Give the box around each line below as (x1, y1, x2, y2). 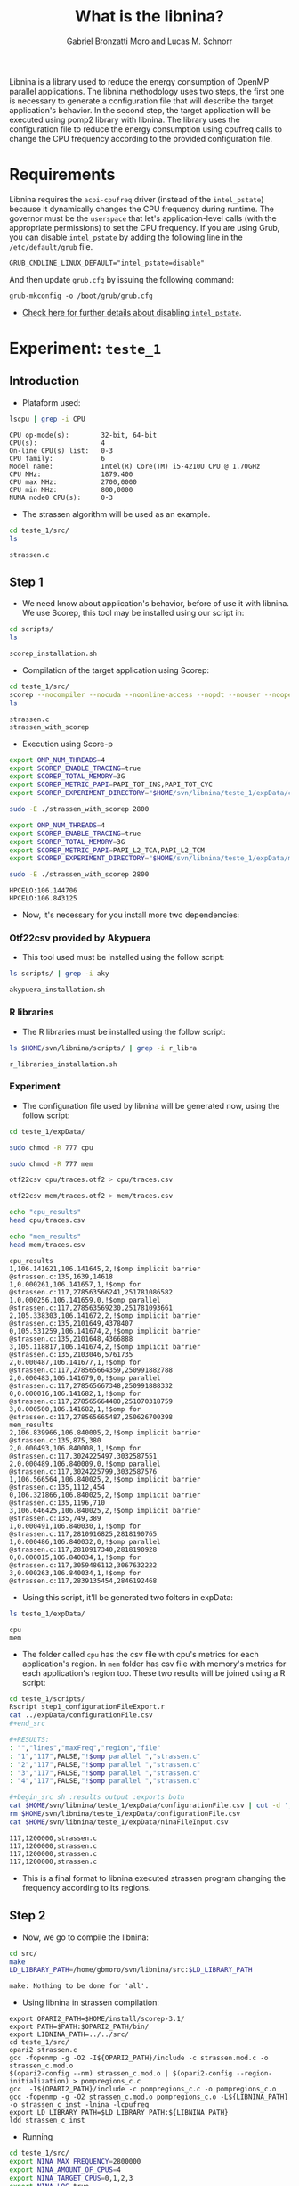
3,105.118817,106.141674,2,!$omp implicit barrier (9, 1342, 201, 1352)
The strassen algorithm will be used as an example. (21, 508, 211, 519)
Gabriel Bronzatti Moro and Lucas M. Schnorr (66, 36, 233, 46)
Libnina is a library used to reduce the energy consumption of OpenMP (9, 76, 270, 86)
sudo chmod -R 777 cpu (9, 1143, 93, 1152)
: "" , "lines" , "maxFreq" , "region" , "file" (9, 1743, 162, 1753)
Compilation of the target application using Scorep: (21, 665, 210, 676)
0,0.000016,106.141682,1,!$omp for (9, 1389, 141, 1398)
